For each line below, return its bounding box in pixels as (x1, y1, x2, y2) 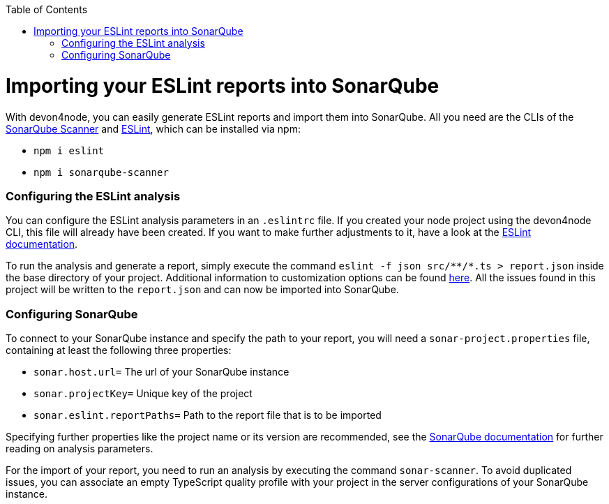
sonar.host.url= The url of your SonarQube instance (33, 366, 290, 378)
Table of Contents (6, 3, 88, 15)
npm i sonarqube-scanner (33, 166, 169, 178)
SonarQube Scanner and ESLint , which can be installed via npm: (6, 122, 301, 135)
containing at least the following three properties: (6, 344, 232, 356)
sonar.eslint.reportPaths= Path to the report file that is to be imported (33, 409, 382, 421)
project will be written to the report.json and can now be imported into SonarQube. (6, 283, 399, 296)
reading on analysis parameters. (6, 443, 153, 454)
